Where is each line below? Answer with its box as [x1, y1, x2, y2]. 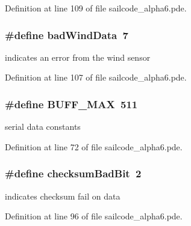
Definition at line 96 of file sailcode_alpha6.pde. [5, 210, 183, 222]
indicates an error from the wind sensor [5, 50, 151, 63]
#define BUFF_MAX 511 [5, 96, 138, 111]
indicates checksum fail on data [5, 189, 121, 202]
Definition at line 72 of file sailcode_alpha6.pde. [5, 140, 183, 153]
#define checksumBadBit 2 [5, 166, 142, 181]
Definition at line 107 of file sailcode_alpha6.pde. [5, 71, 187, 84]
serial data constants [5, 120, 81, 133]
